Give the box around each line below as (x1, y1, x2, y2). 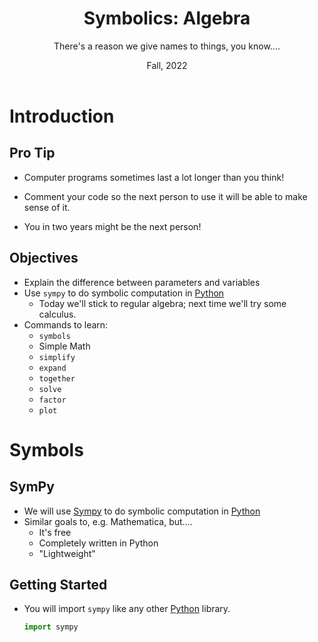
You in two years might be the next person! (23, 220, 202, 232)
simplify (38, 352, 76, 362)
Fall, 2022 (146, 59, 188, 71)
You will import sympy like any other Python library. (23, 603, 231, 615)
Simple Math (38, 340, 91, 352)
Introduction (9, 105, 115, 127)
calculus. (38, 308, 77, 320)
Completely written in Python (38, 537, 159, 549)
